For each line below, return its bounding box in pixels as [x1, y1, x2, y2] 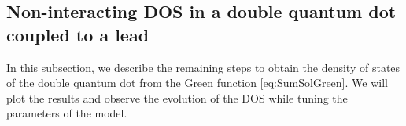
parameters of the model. [6, 105, 127, 121]
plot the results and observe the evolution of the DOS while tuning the [6, 89, 348, 106]
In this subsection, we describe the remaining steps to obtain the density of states [6, 59, 400, 75]
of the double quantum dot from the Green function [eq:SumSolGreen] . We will [6, 74, 388, 91]
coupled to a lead [6, 22, 149, 46]
